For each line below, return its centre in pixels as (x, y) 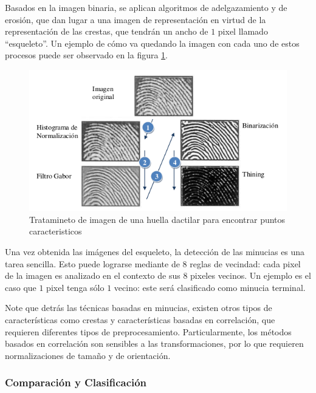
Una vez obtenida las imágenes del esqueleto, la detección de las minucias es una (155, 251)
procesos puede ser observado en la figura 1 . (87, 55)
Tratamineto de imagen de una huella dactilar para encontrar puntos (157, 219)
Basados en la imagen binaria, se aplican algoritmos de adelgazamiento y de (146, 7)
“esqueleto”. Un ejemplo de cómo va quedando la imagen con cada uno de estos (152, 43)
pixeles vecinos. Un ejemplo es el (251, 275)
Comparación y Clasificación (76, 382)
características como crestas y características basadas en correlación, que (140, 319)
